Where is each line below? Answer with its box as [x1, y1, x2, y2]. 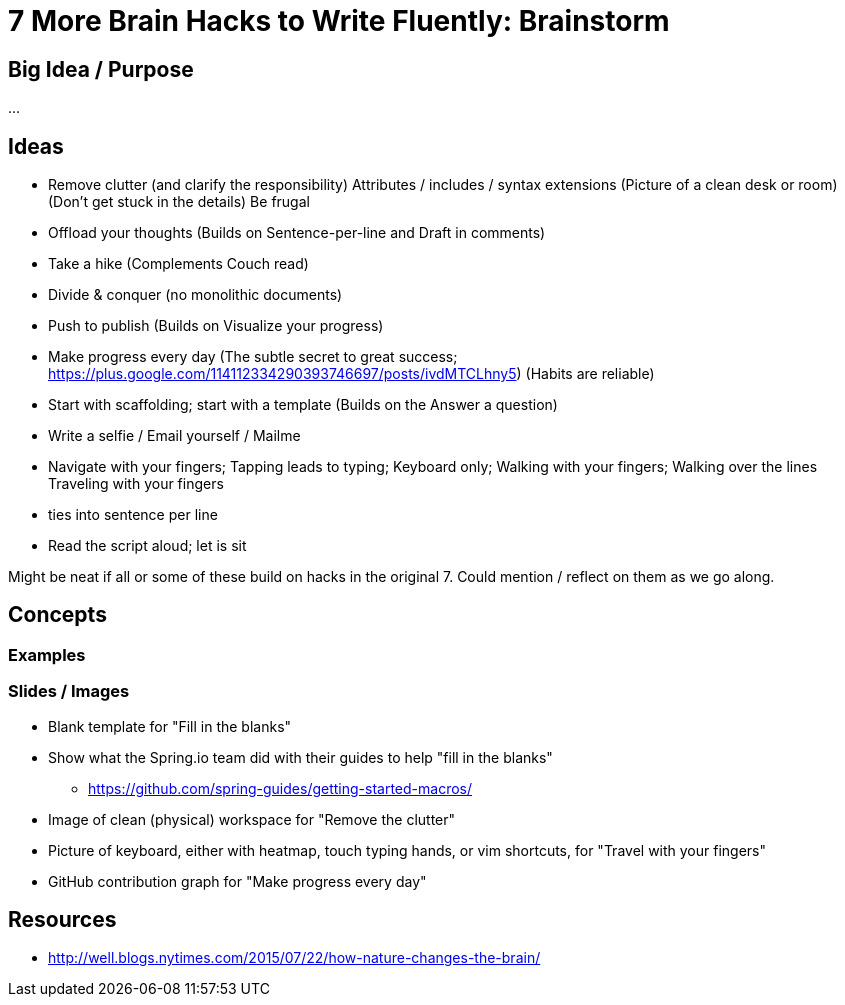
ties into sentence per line [48, 506, 218, 524]
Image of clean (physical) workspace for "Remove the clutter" [48, 810, 456, 828]
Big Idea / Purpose [8, 56, 194, 82]
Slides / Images [8, 681, 130, 702]
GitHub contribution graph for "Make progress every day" [48, 872, 427, 890]
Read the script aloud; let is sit [48, 537, 247, 555]
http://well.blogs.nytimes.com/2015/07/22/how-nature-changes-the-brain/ [48, 949, 541, 967]
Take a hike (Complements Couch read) [48, 255, 309, 273]
